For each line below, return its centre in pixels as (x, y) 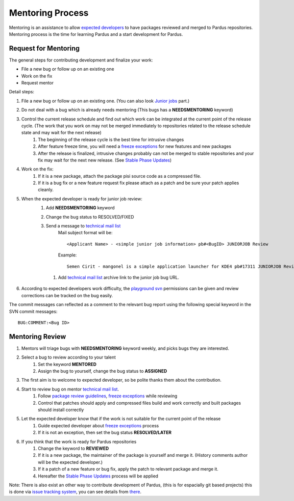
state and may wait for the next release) (61, 133)
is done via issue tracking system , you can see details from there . (75, 492)
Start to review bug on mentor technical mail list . (70, 389)
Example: (67, 255)
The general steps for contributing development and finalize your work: (81, 60)
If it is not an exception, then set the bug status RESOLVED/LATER (105, 433)
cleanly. (46, 190)
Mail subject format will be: (85, 233)
